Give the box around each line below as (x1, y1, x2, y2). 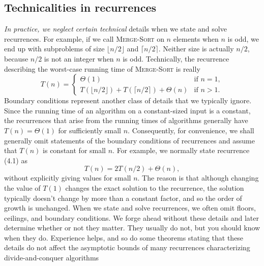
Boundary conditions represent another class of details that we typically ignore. (4, 95, 252, 106)
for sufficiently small (58, 125, 122, 135)
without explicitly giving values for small (4, 172, 131, 183)
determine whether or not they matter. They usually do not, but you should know (4, 222, 260, 233)
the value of (4, 182, 41, 193)
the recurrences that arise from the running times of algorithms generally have (4, 115, 248, 126)
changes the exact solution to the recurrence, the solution (65, 182, 244, 193)
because (4, 53, 28, 64)
